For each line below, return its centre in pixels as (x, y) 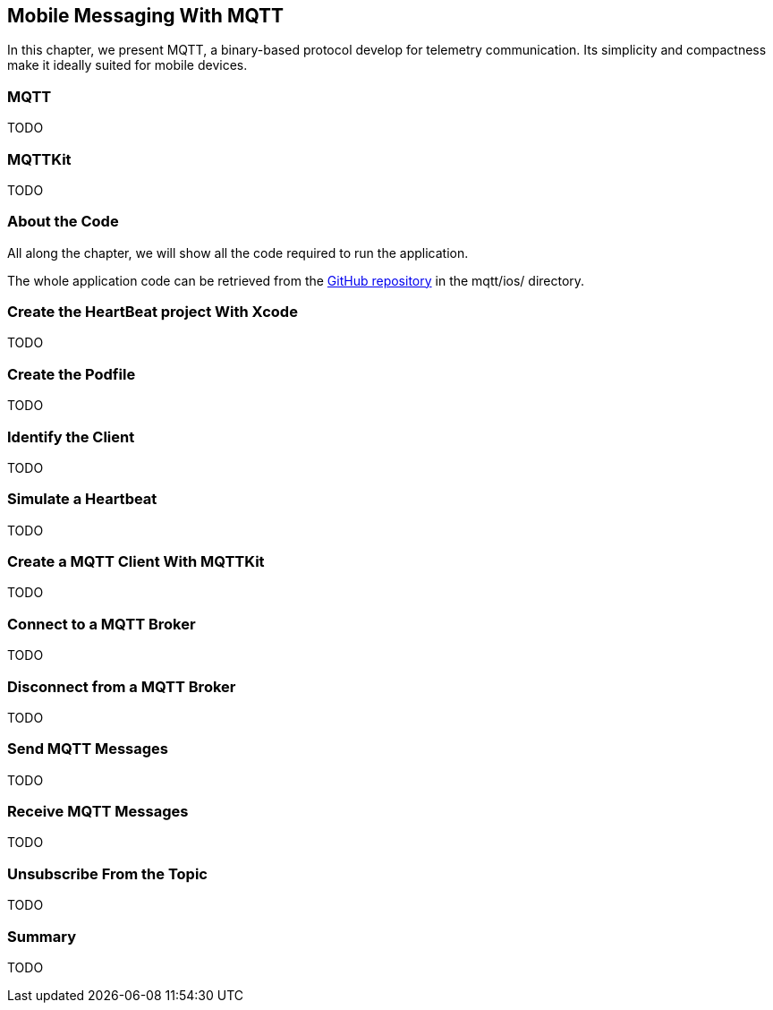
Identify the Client (71, 437)
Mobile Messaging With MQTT (146, 16)
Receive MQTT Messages (98, 812)
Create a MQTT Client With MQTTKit (136, 562)
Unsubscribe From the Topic (107, 873)
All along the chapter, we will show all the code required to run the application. (238, 252)
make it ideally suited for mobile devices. (127, 65)
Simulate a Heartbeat (82, 499)
